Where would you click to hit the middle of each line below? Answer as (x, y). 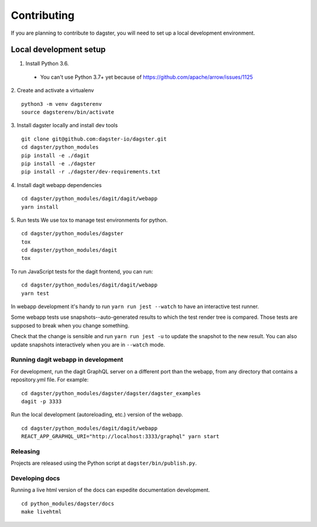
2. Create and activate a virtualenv (52, 91)
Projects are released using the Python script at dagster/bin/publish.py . (104, 463)
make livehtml (41, 512)
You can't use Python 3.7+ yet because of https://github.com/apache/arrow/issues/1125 (147, 77)
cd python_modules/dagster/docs (68, 503)
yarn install (40, 207)
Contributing (43, 15)
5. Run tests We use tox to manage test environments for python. (89, 220)
